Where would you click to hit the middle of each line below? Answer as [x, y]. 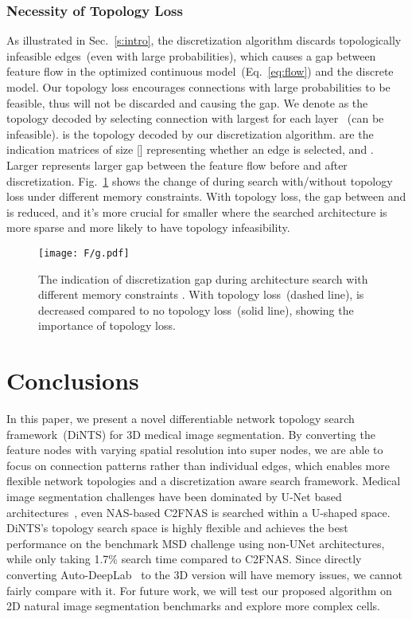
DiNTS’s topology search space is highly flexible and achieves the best [177, 528]
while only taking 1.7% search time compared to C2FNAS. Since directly [184, 559]
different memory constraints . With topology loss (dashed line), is [201, 294]
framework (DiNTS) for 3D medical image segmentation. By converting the [191, 434]
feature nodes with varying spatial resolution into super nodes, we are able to [195, 450]
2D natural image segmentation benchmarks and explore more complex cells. [193, 606]
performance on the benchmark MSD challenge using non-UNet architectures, [196, 543]
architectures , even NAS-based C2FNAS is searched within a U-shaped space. [198, 512]
